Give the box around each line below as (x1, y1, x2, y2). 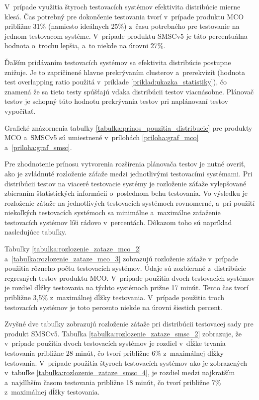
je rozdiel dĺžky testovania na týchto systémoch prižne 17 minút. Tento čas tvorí (4, 282, 249, 293)
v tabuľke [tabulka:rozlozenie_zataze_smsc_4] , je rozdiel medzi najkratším (4, 367, 235, 378)
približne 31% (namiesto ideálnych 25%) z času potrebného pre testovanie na (4, 21, 240, 31)
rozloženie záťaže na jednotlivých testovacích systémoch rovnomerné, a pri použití (4, 197, 255, 208)
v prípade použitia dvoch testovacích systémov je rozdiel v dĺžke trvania (4, 338, 226, 348)
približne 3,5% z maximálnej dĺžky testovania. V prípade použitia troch (4, 292, 225, 303)
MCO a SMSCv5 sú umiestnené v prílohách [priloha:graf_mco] (4, 132, 199, 143)
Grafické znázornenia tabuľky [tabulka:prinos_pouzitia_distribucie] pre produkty (4, 122, 253, 133)
